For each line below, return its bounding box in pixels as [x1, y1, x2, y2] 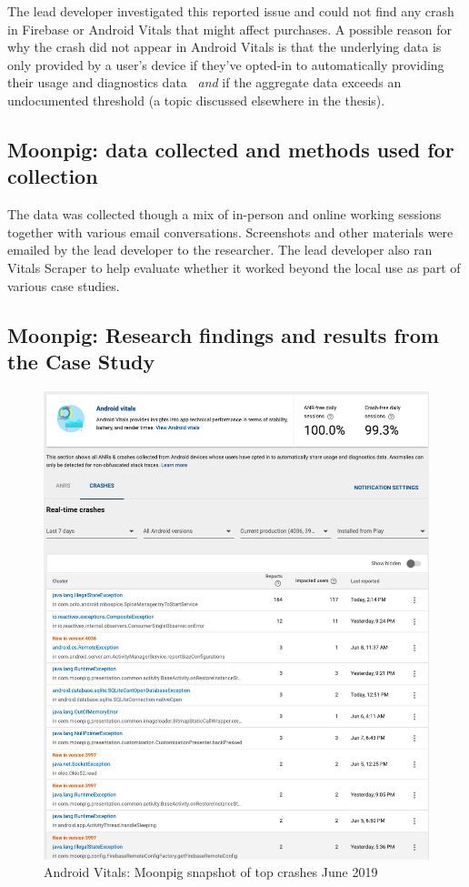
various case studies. [7, 276, 120, 295]
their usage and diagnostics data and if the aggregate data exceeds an [7, 73, 402, 92]
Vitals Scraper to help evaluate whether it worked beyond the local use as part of [7, 257, 461, 277]
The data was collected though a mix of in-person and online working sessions [7, 205, 442, 224]
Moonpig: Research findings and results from [7, 320, 439, 348]
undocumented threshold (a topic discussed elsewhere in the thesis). [7, 90, 385, 109]
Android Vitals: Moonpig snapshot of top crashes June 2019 [44, 862, 378, 882]
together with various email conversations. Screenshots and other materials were [7, 222, 454, 241]
